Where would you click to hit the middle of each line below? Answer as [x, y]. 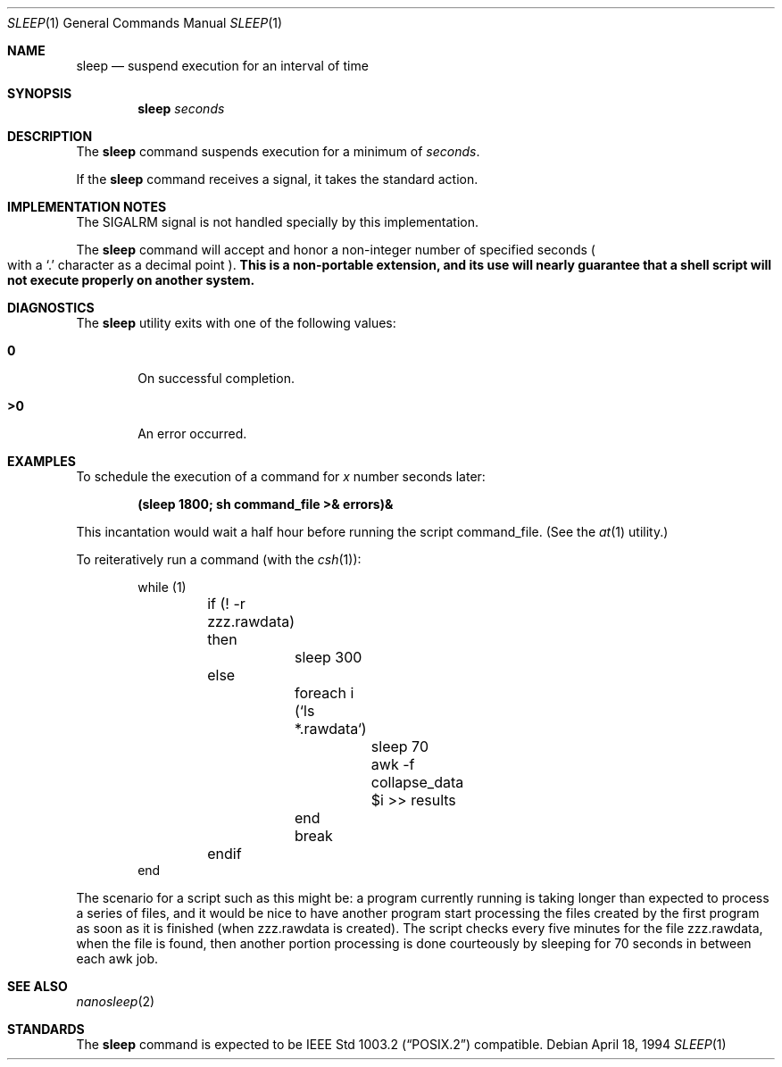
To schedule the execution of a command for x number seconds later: [281, 476]
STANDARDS [46, 1029]
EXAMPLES [42, 461]
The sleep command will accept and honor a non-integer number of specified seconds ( [336, 250]
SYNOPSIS [40, 93]
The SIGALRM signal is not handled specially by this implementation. [277, 222]
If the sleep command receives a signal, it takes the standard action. [277, 179]
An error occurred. [192, 433]
